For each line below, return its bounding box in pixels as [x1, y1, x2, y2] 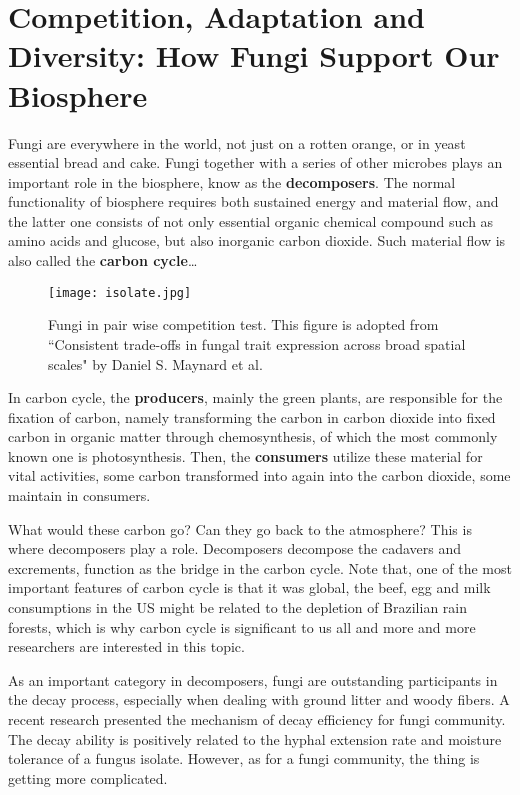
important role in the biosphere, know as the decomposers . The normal [8, 171, 456, 192]
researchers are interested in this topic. [8, 636, 245, 657]
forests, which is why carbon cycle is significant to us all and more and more [8, 616, 476, 637]
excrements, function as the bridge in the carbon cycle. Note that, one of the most [8, 557, 512, 578]
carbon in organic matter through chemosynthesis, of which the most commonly [8, 426, 498, 447]
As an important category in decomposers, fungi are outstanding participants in [8, 669, 498, 690]
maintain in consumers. [8, 485, 151, 506]
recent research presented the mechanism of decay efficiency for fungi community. [8, 709, 506, 729]
